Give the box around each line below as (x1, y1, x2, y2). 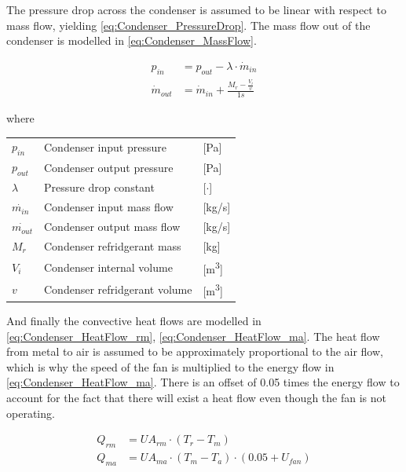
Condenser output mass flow (44, 218, 181, 235)
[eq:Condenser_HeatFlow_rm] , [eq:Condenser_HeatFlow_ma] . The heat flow (6, 327, 380, 344)
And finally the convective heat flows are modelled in (6, 313, 262, 329)
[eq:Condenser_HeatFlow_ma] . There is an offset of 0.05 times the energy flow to (6, 374, 400, 390)
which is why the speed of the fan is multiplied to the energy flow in (6, 358, 335, 375)
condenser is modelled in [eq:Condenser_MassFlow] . (6, 32, 257, 49)
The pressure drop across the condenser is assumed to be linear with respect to (6, 2, 386, 17)
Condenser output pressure (44, 159, 174, 175)
